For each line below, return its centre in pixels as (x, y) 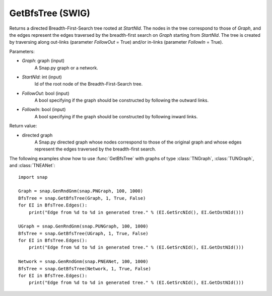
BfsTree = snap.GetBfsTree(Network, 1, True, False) (85, 269)
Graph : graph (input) (43, 61)
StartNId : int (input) (42, 77)
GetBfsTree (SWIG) (50, 13)
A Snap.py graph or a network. (66, 67)
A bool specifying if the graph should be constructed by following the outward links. (122, 100)
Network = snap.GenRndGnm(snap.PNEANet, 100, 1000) (83, 262)
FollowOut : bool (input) (46, 93)
